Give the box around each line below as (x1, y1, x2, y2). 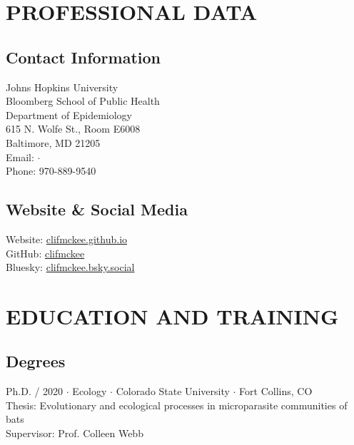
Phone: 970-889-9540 (6, 163, 96, 178)
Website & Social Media (6, 198, 188, 220)
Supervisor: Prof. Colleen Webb (6, 426, 143, 441)
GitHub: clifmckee (6, 245, 85, 260)
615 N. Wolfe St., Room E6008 (6, 121, 141, 136)
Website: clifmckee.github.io (6, 231, 128, 246)
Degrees (6, 350, 66, 372)
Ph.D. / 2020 (6, 384, 64, 399)
